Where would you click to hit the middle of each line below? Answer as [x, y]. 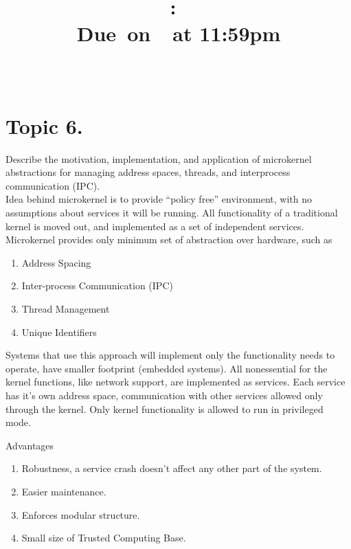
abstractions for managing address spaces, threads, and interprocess [148, 172]
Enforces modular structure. [81, 514]
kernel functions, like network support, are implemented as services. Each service [175, 382]
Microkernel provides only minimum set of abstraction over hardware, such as [169, 239]
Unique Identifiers [59, 332]
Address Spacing [56, 262]
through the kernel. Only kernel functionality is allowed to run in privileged [165, 408]
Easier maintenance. [64, 491]
